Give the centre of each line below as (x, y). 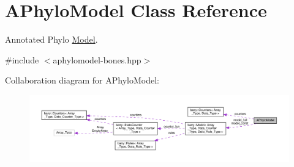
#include (22, 59)
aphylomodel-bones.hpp (97, 59)
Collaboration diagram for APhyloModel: (82, 80)
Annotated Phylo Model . (51, 39)
